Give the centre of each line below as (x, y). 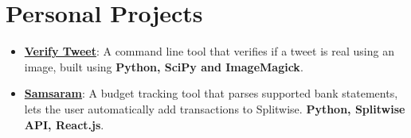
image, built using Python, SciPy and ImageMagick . (164, 66)
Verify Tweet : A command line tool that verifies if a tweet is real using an (209, 51)
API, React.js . (64, 124)
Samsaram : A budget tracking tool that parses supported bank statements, (211, 93)
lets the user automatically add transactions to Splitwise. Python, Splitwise (215, 108)
